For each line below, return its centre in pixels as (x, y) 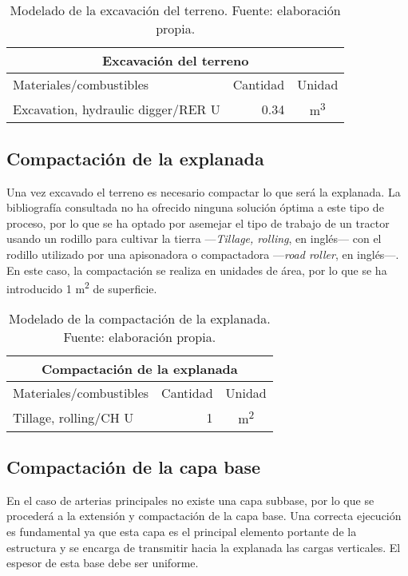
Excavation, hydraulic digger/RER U (117, 109)
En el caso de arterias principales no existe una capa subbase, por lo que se (190, 500)
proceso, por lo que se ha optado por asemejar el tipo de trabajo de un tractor (198, 222)
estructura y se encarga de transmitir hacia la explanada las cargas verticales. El (204, 547)
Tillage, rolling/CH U (73, 417)
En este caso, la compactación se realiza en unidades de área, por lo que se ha (197, 270)
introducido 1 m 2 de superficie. (82, 287)
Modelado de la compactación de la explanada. (140, 319)
